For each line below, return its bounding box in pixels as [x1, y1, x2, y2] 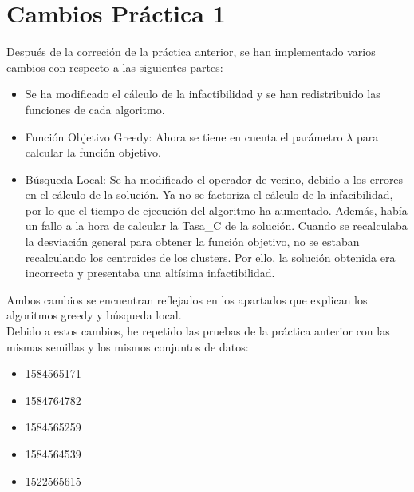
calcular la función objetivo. [25, 144, 161, 161]
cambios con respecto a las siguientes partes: [6, 58, 223, 75]
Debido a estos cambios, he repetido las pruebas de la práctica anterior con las [6, 323, 390, 339]
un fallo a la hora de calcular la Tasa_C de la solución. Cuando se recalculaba [25, 217, 408, 234]
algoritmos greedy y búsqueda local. [6, 307, 182, 323]
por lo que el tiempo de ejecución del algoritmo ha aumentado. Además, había [25, 201, 408, 218]
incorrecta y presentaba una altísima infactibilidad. [25, 264, 275, 281]
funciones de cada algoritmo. [25, 101, 165, 117]
